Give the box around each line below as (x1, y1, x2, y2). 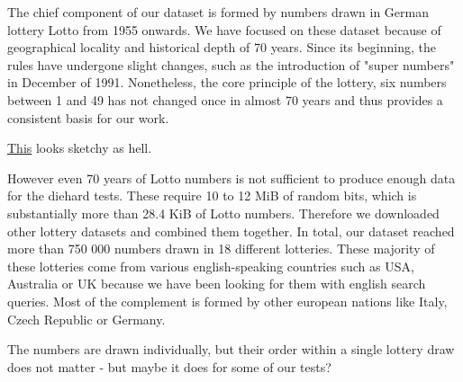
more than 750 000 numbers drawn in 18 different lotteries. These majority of (7, 239, 435, 258)
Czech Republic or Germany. (7, 309, 166, 328)
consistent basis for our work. (7, 108, 169, 127)
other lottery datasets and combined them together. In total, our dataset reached (7, 221, 455, 240)
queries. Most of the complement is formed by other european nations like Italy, (7, 291, 448, 310)
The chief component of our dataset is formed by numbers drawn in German (7, 3, 429, 21)
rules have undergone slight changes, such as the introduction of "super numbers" (7, 55, 455, 74)
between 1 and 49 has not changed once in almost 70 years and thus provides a (7, 90, 443, 109)
